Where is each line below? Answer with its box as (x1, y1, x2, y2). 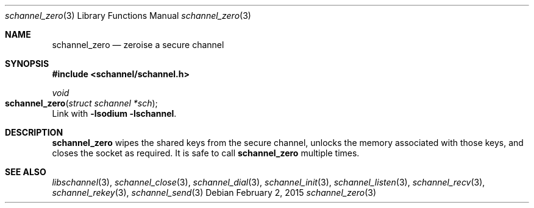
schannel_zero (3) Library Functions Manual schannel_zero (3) (5, 10, 251, 21)
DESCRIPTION (5, 127, 63, 137)
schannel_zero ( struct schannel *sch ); (5, 98, 158, 108)
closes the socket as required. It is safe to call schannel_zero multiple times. (52, 148, 360, 158)
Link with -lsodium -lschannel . (52, 108, 177, 119)
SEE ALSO (5, 167, 46, 177)
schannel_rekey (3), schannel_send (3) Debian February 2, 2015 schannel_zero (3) (52, 187, 377, 198)
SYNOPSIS (5, 58, 49, 69)
